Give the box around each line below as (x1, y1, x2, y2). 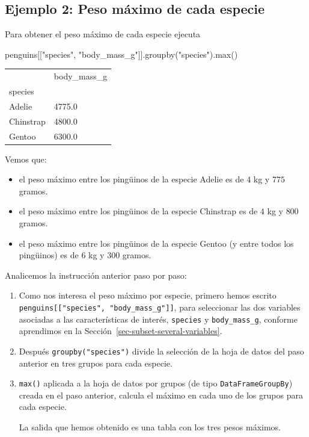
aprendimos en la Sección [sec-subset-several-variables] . (19, 324, 222, 337)
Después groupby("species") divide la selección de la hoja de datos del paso (19, 344, 304, 357)
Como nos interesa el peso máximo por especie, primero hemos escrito (19, 289, 277, 302)
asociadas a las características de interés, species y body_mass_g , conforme (19, 312, 298, 325)
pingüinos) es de (19, 249, 79, 261)
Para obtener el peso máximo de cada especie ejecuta (5, 28, 201, 40)
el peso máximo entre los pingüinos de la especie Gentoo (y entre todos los (19, 237, 294, 249)
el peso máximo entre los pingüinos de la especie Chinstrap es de (19, 205, 258, 217)
